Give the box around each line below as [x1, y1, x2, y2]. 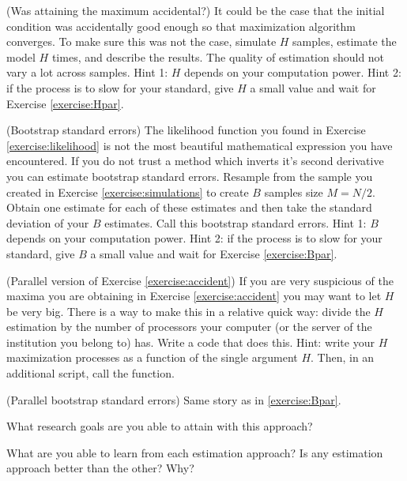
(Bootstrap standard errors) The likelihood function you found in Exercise [6, 122, 366, 138]
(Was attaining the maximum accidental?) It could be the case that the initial [6, 2, 385, 18]
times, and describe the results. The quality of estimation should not [51, 48, 385, 65]
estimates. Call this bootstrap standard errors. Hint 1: [104, 214, 367, 231]
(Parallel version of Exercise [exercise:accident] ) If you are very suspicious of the [6, 272, 394, 288]
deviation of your [6, 214, 89, 231]
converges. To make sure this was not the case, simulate [6, 33, 277, 50]
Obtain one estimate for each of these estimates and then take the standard [6, 199, 372, 216]
